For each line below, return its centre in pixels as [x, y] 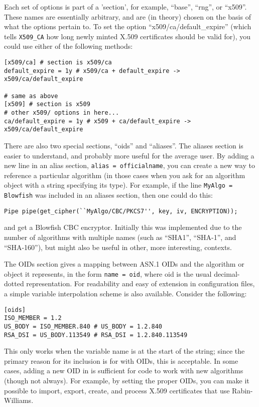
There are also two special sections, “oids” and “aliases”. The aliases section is [124, 145]
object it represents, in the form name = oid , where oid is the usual [108, 273]
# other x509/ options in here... [62, 112]
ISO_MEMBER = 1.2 [33, 318]
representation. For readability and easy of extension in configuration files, [141, 283]
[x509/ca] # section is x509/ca [58, 63]
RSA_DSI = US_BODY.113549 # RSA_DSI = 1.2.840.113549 [96, 335]
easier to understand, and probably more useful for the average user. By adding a [129, 155]
